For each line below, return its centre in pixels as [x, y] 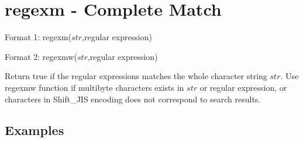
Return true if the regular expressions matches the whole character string [136, 76]
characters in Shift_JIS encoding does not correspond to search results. [133, 99]
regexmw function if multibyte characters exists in [94, 87]
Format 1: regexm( [38, 37]
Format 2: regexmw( [41, 56]
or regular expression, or [243, 87]
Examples [35, 130]
